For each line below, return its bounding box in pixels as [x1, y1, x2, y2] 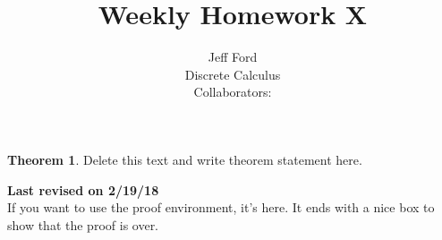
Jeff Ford [208, 47, 258, 66]
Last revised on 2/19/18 [7, 180, 159, 199]
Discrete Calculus [184, 64, 281, 83]
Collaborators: [193, 82, 272, 101]
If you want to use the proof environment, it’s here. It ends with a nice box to [7, 198, 435, 217]
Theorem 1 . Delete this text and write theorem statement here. [7, 150, 362, 168]
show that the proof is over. [7, 215, 159, 234]
